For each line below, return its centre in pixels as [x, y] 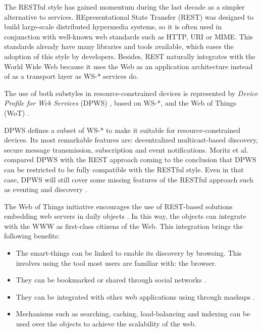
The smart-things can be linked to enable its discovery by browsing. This [129, 253]
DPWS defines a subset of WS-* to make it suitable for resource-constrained [122, 130]
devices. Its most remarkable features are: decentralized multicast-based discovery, [131, 140]
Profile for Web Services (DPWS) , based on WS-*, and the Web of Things [120, 103]
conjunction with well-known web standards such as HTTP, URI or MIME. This [128, 36]
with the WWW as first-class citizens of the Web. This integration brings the [124, 226]
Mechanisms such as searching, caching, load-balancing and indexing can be [133, 314]
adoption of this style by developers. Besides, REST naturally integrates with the [130, 56]
